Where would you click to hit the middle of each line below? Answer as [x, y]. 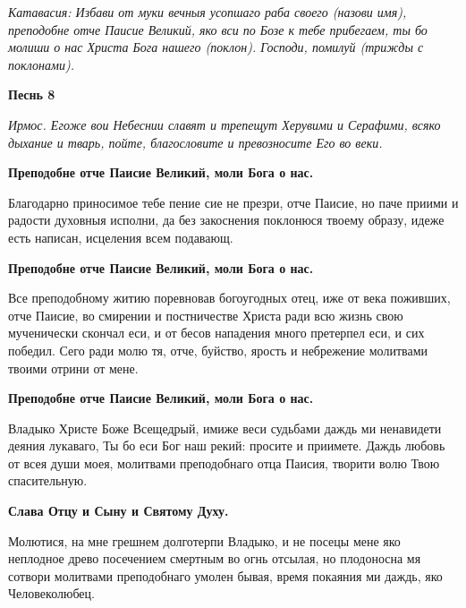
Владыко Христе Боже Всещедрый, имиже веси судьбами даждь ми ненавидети [225, 428]
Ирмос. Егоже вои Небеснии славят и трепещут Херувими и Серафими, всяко [225, 124]
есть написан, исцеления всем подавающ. [121, 237]
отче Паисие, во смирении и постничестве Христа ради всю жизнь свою [206, 315]
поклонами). [42, 64]
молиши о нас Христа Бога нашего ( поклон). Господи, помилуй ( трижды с [216, 47]
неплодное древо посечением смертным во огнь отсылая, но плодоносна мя [215, 558]
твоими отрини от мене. [73, 368]
